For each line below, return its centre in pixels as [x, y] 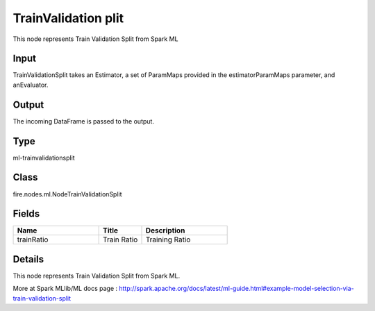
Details [28, 259]
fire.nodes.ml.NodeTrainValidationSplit [67, 194]
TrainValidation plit [68, 18]
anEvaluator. [31, 85]
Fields [26, 214]
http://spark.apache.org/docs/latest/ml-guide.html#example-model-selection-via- [236, 289]
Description [165, 230]
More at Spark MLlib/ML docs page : [65, 289]
